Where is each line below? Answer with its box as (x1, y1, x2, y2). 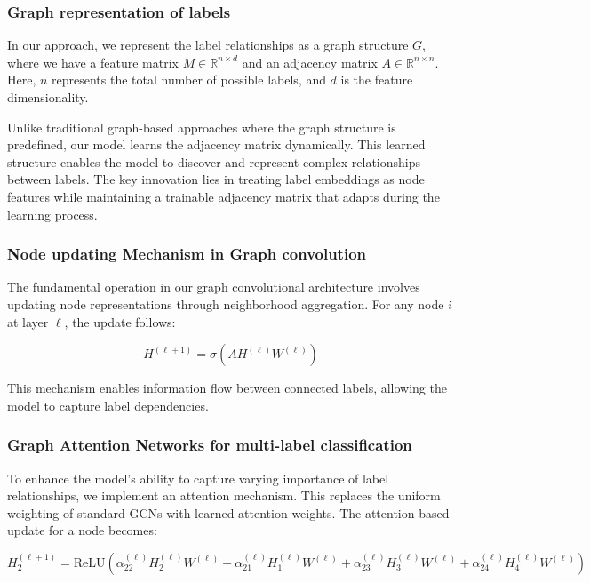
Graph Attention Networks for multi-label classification (7, 434, 412, 456)
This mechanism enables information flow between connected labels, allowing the (7, 379, 447, 397)
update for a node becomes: (7, 521, 157, 539)
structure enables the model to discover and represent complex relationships (7, 152, 421, 171)
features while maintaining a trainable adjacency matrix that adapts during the (7, 187, 440, 205)
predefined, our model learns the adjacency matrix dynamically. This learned (7, 135, 426, 154)
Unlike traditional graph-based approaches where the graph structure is (7, 117, 396, 136)
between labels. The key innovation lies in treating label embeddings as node (7, 170, 425, 188)
